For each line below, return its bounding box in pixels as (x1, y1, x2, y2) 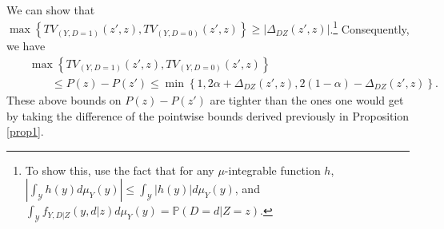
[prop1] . (6, 123, 44, 140)
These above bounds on (6, 91, 122, 108)
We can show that (6, 2, 95, 18)
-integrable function (224, 161, 321, 178)
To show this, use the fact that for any (25, 161, 214, 178)
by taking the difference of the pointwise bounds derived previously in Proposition (6, 107, 410, 124)
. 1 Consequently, (330, 18, 410, 37)
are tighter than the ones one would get (210, 91, 404, 108)
